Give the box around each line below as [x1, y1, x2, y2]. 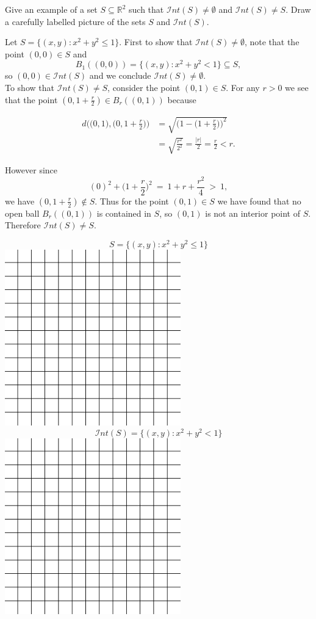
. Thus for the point [95, 194, 169, 207]
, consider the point [107, 81, 181, 94]
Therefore [5, 219, 41, 231]
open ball [5, 206, 40, 219]
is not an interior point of [205, 206, 300, 219]
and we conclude [89, 69, 151, 82]
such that [129, 3, 164, 15]
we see [285, 81, 309, 94]
